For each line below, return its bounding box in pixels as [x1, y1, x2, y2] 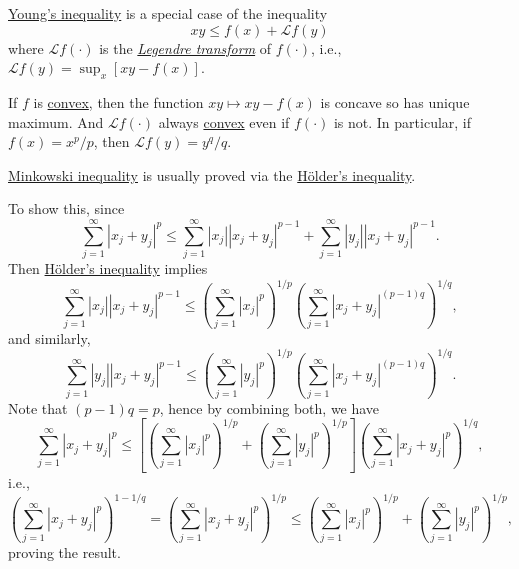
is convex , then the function [33, 91, 204, 112]
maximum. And [8, 111, 104, 132]
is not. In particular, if [333, 111, 472, 132]
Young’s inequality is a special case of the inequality [8, 3, 328, 23]
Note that [8, 397, 68, 418]
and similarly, [8, 327, 91, 348]
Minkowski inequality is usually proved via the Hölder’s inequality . [8, 164, 416, 185]
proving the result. [8, 541, 121, 562]
